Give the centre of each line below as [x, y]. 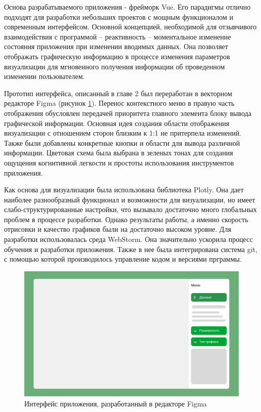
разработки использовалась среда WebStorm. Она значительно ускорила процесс [128, 239]
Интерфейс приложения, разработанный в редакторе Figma [116, 403]
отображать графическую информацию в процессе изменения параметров [117, 56]
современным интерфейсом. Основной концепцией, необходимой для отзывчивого [130, 27]
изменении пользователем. [45, 76]
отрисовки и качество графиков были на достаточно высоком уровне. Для [118, 229]
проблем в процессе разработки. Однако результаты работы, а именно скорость [126, 219]
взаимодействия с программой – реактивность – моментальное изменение [118, 36]
